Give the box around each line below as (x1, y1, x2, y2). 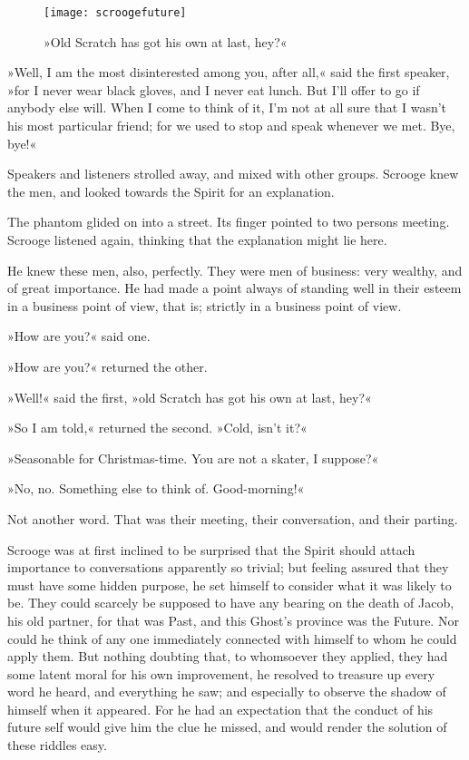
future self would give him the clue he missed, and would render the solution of (7, 717, 447, 736)
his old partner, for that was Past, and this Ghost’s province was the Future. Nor (7, 610, 459, 629)
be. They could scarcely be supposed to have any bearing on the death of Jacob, (7, 593, 454, 612)
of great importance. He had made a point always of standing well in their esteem (7, 278, 462, 297)
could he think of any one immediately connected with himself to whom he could (7, 628, 457, 648)
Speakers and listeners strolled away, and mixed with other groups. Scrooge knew (7, 164, 459, 183)
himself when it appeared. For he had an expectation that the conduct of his (7, 699, 434, 718)
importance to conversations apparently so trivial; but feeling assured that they (7, 558, 449, 577)
